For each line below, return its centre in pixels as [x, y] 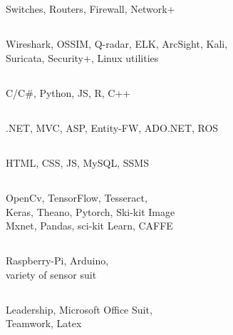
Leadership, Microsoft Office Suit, [79, 309]
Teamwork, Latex [44, 323]
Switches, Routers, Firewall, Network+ [90, 9]
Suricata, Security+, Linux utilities [82, 57]
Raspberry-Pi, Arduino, [57, 261]
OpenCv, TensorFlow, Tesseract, [77, 197]
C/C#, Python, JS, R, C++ [68, 92]
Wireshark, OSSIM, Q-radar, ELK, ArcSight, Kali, [117, 44]
